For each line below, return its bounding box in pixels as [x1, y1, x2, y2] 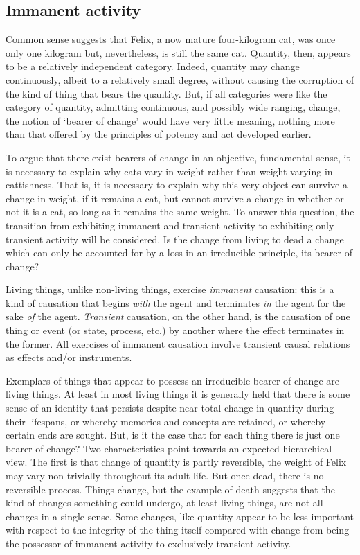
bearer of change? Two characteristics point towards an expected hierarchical [6, 441, 332, 455]
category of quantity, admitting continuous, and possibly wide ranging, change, [6, 100, 341, 114]
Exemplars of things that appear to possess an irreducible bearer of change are [6, 373, 339, 387]
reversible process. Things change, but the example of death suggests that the [6, 482, 335, 496]
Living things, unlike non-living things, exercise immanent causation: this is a [6, 282, 334, 297]
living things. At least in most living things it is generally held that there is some [6, 387, 350, 401]
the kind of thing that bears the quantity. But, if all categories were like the [6, 86, 327, 100]
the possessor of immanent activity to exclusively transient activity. [6, 536, 291, 550]
